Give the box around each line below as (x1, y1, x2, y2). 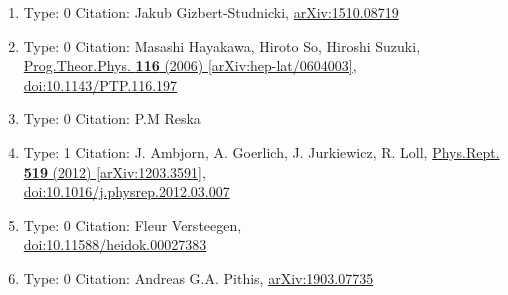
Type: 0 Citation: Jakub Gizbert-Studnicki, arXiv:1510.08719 (23, 2, 399, 22)
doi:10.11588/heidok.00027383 (23, 234, 207, 255)
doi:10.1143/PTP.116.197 (23, 74, 178, 95)
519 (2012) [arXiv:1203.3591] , (23, 161, 206, 182)
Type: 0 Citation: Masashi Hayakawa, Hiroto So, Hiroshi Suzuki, (23, 35, 421, 56)
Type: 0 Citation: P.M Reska (23, 108, 201, 129)
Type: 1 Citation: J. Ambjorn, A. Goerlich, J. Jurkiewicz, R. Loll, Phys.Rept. (23, 141, 500, 162)
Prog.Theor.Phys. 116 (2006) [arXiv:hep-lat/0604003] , (23, 55, 357, 76)
